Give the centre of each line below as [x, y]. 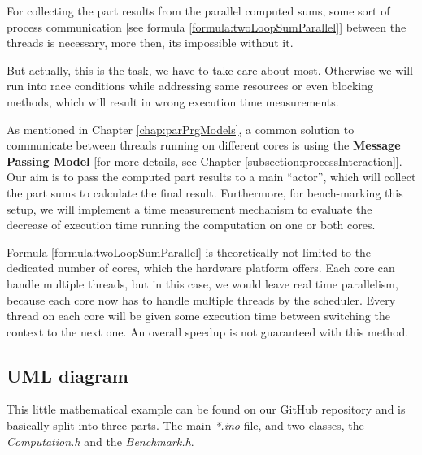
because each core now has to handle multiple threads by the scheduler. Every [201, 299]
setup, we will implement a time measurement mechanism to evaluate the [189, 208]
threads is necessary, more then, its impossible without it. [150, 43]
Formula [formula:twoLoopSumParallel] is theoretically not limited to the [189, 251]
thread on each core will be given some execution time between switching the [198, 316]
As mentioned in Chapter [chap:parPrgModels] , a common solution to [181, 129]
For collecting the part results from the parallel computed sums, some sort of [198, 11]
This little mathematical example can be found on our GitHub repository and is [206, 409]
